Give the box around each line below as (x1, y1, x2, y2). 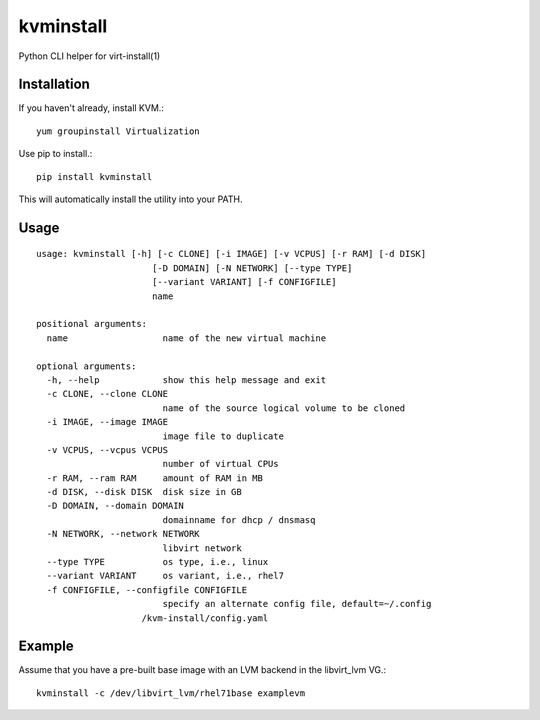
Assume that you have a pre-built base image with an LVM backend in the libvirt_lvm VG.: (18, 664, 387, 676)
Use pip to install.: (18, 148, 93, 160)
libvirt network (162, 542, 242, 554)
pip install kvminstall (36, 171, 153, 182)
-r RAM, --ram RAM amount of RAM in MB (46, 472, 264, 484)
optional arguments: (36, 360, 137, 372)
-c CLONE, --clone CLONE (46, 388, 169, 400)
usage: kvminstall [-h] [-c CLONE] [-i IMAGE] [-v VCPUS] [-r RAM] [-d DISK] (36, 248, 427, 260)
